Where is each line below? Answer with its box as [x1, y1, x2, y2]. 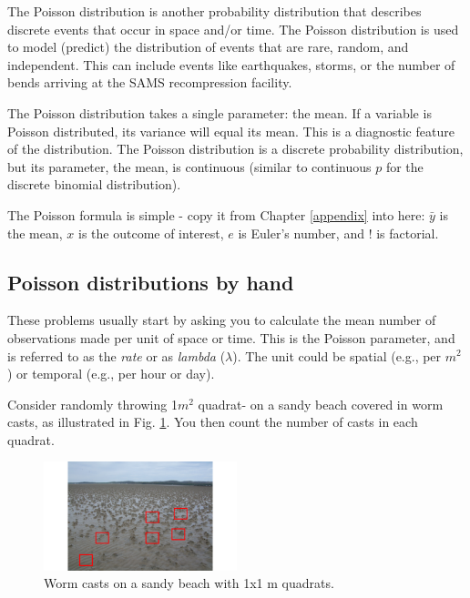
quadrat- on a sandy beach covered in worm [198, 394, 444, 413]
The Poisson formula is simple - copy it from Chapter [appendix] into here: [7, 205, 425, 224]
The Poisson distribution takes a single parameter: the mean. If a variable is [7, 103, 432, 122]
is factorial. [376, 223, 439, 242]
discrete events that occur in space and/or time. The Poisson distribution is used [7, 19, 459, 38]
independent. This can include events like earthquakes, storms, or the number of [7, 55, 455, 74]
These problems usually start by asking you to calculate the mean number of [7, 310, 436, 329]
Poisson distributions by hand [7, 268, 294, 296]
